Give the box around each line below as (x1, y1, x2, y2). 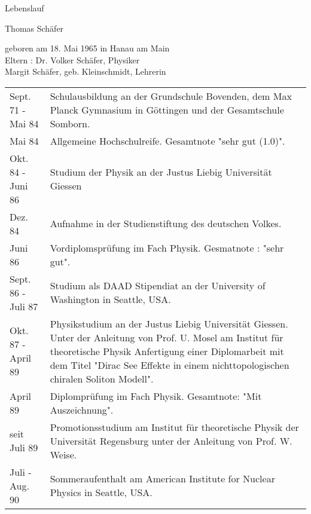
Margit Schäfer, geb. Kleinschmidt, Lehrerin (5, 65, 166, 78)
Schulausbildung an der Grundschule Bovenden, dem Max (50, 88, 292, 103)
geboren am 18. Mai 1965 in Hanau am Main (5, 42, 170, 54)
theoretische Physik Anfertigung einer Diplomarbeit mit (50, 344, 284, 358)
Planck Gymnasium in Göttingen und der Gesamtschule (50, 102, 284, 117)
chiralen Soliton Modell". (50, 371, 154, 385)
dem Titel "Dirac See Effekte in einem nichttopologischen (50, 357, 289, 372)
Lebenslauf (5, 2, 44, 14)
